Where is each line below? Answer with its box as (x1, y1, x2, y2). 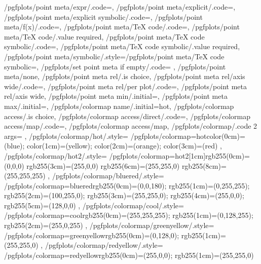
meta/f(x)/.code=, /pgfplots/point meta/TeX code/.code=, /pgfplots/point (4, 21, 240, 32)
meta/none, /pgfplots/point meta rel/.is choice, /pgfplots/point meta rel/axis (4, 71, 245, 82)
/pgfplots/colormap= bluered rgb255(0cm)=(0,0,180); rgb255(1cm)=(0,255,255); (4, 180, 250, 191)
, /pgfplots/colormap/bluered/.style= (48, 170, 164, 181)
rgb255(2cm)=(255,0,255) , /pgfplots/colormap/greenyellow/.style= (4, 220, 214, 231)
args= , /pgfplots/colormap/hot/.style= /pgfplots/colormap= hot (4, 130, 207, 141)
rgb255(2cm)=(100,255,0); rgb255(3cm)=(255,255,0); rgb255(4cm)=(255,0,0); (4, 190, 244, 201)
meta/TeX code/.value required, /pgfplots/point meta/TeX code (4, 31, 205, 42)
